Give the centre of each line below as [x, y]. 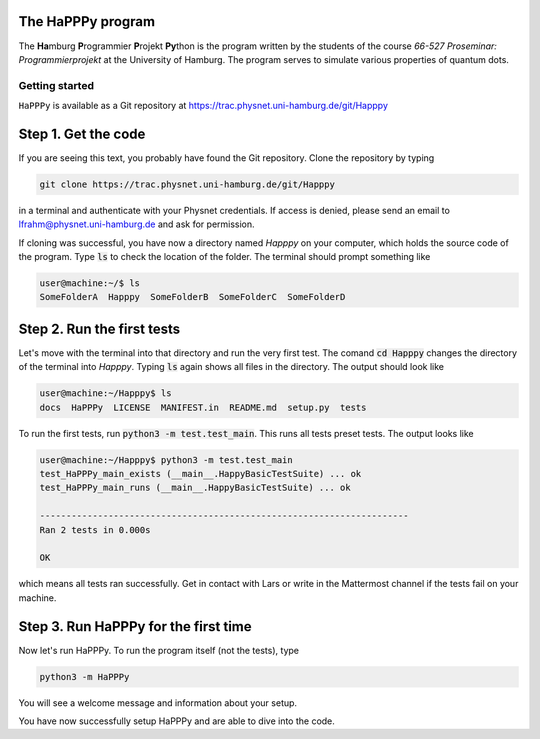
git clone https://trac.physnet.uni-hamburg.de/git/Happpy [187, 184]
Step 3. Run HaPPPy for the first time [135, 626]
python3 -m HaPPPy [84, 676]
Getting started [56, 85]
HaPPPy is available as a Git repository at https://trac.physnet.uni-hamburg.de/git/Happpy [203, 106]
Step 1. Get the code [82, 133]
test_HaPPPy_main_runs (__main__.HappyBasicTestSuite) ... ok [195, 488]
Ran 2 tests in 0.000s [95, 529]
